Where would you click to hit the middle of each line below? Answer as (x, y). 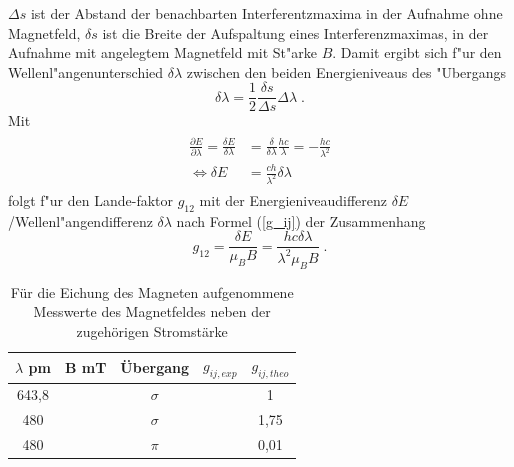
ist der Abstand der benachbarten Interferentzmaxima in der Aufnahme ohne (266, 13)
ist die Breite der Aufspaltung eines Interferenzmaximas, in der (295, 32)
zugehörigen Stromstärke (152, 330)
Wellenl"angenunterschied (86, 71)
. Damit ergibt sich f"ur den (417, 52)
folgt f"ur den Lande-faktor (90, 199)
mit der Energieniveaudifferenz (293, 199)
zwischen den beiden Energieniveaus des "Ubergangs (346, 71)
